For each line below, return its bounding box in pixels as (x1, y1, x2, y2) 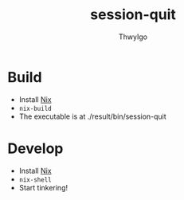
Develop (7, 139, 64, 157)
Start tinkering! (18, 182, 69, 192)
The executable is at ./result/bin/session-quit (18, 112, 166, 121)
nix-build (18, 104, 53, 112)
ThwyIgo (118, 32, 148, 41)
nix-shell (18, 175, 53, 184)
